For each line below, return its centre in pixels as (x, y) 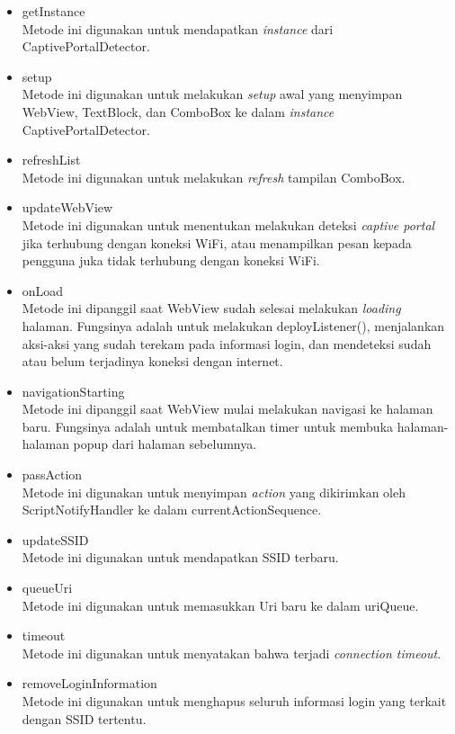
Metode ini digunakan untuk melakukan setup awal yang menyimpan (212, 94)
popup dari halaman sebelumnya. (165, 444)
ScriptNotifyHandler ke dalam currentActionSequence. (172, 510)
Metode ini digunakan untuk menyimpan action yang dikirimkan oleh (214, 492)
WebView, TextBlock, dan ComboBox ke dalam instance (178, 111)
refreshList (51, 160)
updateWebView (67, 207)
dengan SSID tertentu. (84, 718)
